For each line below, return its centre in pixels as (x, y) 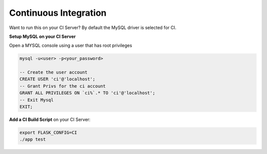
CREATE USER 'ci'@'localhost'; (58, 79)
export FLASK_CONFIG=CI (48, 133)
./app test (33, 139)
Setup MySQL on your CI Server (43, 36)
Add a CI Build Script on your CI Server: (50, 120)
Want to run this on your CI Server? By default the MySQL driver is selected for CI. (93, 28)
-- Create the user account (53, 72)
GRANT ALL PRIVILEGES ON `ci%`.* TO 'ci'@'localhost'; (87, 93)
